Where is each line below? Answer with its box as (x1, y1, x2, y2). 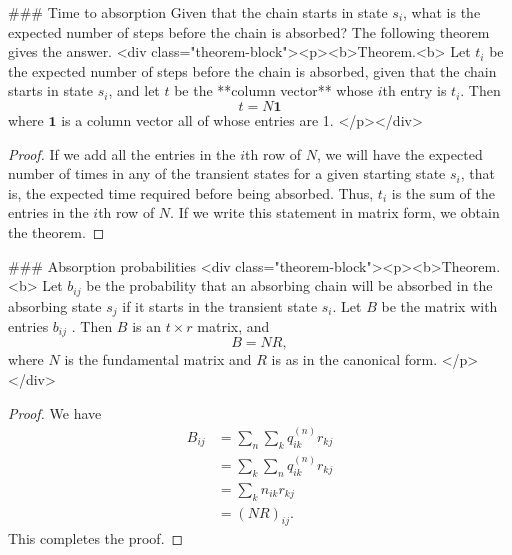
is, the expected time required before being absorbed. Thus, (8, 182, 374, 203)
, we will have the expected (317, 143, 483, 164)
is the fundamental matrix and (64, 349, 252, 370)
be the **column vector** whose (174, 80, 373, 101)
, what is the (403, 2, 481, 22)
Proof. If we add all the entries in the (8, 143, 236, 164)
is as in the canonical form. (271, 349, 438, 370)
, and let (108, 80, 160, 101)
